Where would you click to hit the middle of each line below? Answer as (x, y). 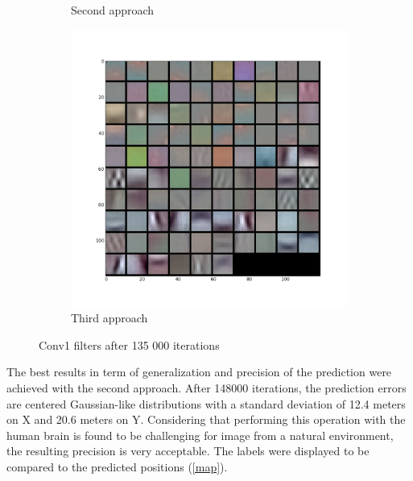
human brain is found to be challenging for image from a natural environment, (200, 435)
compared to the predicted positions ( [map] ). (117, 466)
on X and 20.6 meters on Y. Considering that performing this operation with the (206, 419)
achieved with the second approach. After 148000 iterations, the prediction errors (206, 387)
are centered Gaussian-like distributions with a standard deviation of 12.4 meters (206, 403)
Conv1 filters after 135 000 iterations (129, 344)
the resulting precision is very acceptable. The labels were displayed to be (188, 451)
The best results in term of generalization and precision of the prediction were (199, 372)
